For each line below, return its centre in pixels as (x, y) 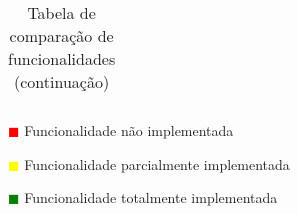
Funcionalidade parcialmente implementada (157, 163)
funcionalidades (62, 58)
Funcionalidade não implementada (129, 130)
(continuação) (62, 81)
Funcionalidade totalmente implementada (151, 197)
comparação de (61, 35)
